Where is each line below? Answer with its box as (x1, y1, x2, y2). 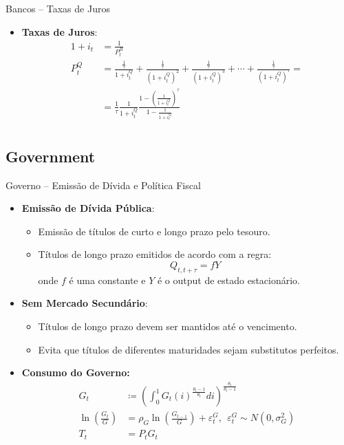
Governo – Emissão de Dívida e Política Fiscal (6, 177, 201, 192)
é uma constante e (69, 272, 146, 287)
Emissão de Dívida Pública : (21, 201, 155, 215)
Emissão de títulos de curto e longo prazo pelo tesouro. (38, 224, 270, 238)
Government (6, 145, 96, 166)
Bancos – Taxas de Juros (6, 1, 110, 15)
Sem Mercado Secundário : (21, 296, 148, 310)
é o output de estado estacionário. (157, 272, 301, 287)
